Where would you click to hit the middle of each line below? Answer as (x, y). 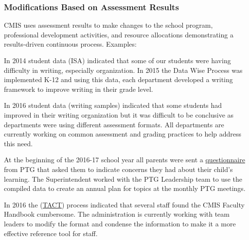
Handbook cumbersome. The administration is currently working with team (117, 214)
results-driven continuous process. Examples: (70, 44)
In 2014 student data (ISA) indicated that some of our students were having (117, 60)
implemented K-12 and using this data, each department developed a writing (118, 79)
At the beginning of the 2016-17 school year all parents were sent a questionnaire (124, 160)
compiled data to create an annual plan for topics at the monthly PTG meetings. (125, 188)
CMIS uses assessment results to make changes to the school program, (108, 25)
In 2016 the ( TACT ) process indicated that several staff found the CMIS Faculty (124, 204)
